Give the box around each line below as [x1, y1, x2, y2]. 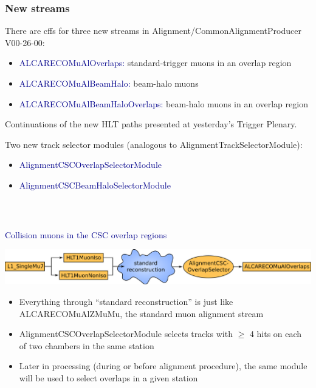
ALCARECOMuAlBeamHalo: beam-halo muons [19, 77, 199, 89]
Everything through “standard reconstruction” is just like [19, 295, 233, 308]
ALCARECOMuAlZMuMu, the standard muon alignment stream [19, 307, 264, 319]
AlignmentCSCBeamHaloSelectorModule [19, 178, 171, 191]
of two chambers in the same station [19, 339, 154, 352]
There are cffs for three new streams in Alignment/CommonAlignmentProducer [5, 24, 301, 37]
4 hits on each [249, 327, 302, 340]
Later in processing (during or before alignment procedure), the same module [19, 360, 307, 372]
